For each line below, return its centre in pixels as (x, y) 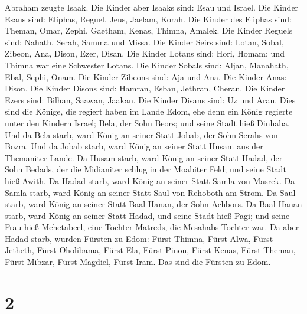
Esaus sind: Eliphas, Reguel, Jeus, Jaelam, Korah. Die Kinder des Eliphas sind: (148, 19)
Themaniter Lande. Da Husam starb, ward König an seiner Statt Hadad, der (144, 157)
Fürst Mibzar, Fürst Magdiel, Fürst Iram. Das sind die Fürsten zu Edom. (138, 262)
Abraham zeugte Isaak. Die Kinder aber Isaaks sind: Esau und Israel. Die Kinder (152, 7)
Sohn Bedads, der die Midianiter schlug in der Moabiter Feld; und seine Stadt (146, 169)
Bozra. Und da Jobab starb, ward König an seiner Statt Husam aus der (134, 146)
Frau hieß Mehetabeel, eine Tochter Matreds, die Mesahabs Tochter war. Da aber (152, 227)
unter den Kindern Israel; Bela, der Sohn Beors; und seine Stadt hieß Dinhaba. (147, 122)
